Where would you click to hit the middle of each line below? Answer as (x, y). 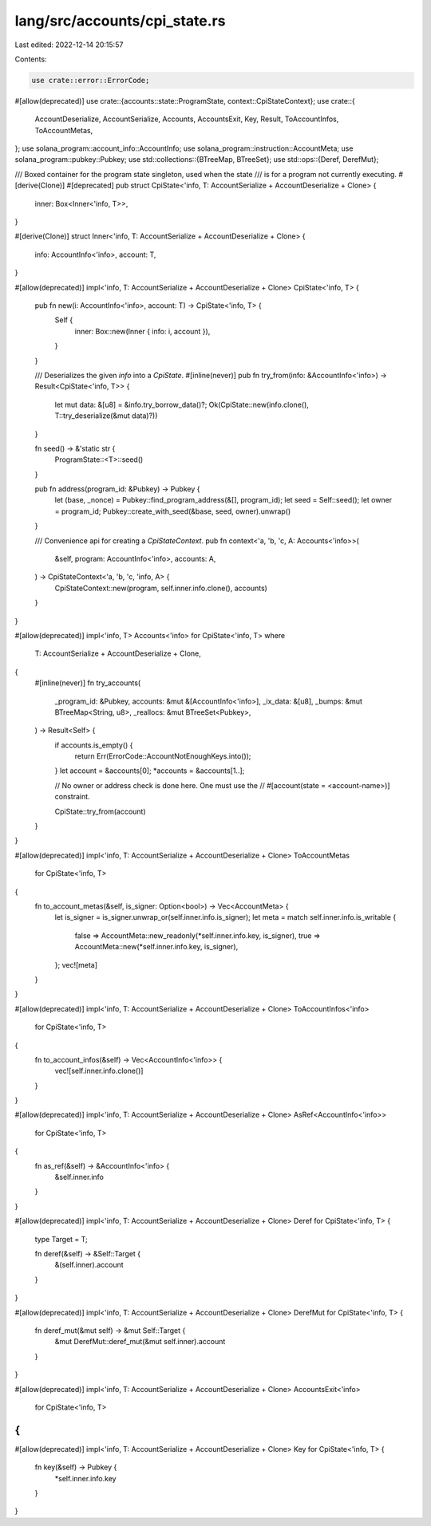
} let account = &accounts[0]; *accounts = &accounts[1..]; (150, 771)
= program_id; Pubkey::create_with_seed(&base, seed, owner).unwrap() (173, 511)
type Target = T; (61, 1239)
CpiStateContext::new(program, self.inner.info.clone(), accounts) (161, 588)
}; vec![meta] (76, 964)
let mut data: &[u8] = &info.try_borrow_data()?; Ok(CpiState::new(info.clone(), (182, 404)
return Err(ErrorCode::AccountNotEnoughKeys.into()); (163, 756)
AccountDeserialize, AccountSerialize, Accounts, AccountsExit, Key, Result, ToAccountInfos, (187, 119)
